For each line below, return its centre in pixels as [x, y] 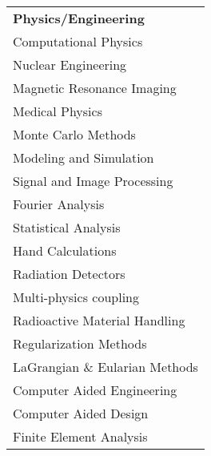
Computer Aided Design [81, 413]
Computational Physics [78, 41]
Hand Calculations [65, 250]
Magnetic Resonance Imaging [95, 88]
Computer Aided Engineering [95, 390]
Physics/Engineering [79, 18]
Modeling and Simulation [84, 157]
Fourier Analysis [59, 204]
